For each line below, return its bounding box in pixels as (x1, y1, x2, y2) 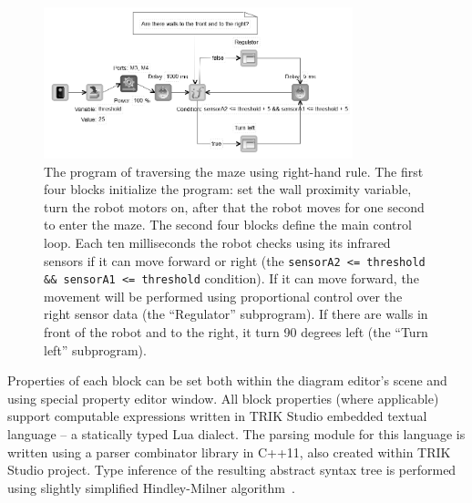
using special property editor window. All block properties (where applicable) (7, 388, 439, 407)
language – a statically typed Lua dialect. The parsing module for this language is (7, 425, 466, 444)
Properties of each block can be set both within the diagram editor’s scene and (7, 371, 447, 390)
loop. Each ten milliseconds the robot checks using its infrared (44, 232, 391, 251)
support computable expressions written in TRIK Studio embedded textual (7, 406, 427, 426)
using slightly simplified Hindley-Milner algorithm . (7, 477, 295, 497)
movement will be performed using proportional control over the (44, 286, 403, 305)
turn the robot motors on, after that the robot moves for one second (44, 197, 425, 216)
